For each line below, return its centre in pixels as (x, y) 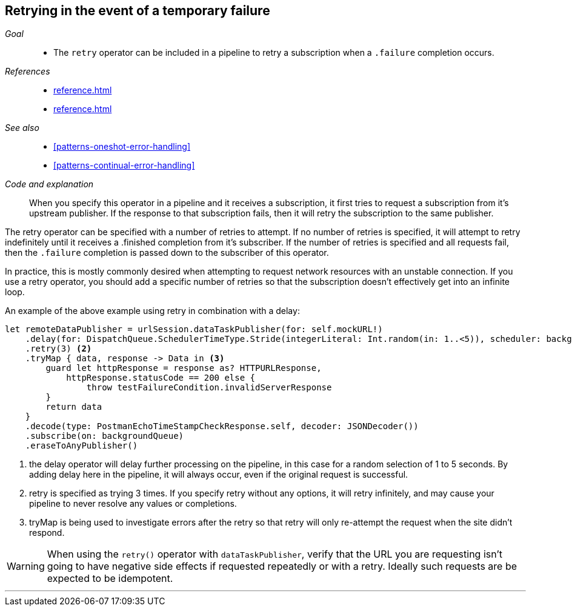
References (28, 72)
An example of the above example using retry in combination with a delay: (152, 311)
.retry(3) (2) (58, 349)
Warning (26, 566)
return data (74, 407)
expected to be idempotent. (110, 579)
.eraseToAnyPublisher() (81, 446)
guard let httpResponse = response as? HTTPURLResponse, (184, 368)
